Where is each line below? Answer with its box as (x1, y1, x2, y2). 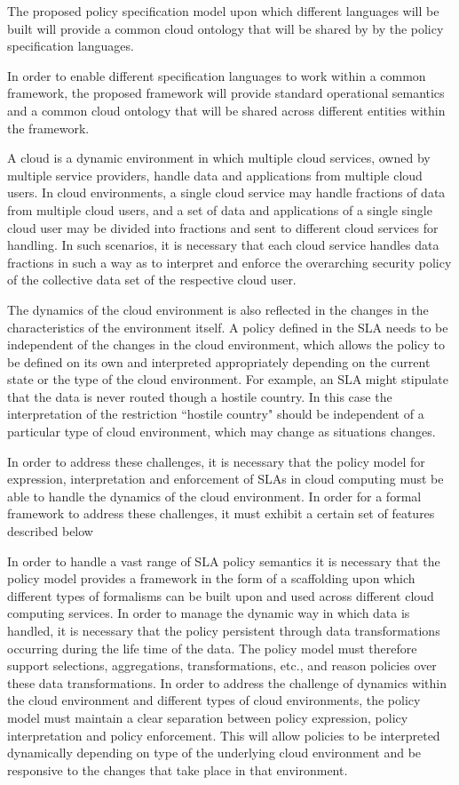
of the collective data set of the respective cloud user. (7, 270, 297, 289)
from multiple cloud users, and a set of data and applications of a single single (7, 200, 432, 219)
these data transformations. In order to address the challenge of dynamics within (7, 673, 447, 692)
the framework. (7, 118, 90, 137)
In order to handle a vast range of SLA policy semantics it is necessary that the (7, 551, 440, 570)
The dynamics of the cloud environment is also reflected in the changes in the (7, 300, 429, 318)
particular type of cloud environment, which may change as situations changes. (7, 422, 436, 441)
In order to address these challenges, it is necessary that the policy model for (7, 452, 425, 470)
